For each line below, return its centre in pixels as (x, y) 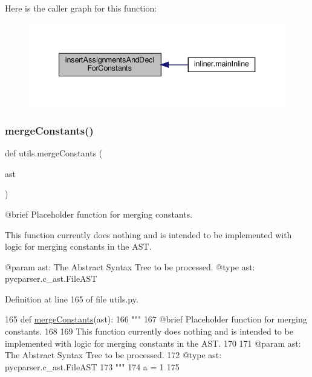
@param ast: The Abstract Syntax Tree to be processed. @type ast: (130, 266)
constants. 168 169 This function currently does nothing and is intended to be (149, 331)
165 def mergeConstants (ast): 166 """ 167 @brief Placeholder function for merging (156, 319)
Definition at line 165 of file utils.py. (72, 299)
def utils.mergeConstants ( (54, 153)
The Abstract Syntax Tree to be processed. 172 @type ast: (113, 355)
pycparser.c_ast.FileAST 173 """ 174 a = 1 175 (92, 366)
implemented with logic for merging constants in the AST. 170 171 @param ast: (153, 343)
